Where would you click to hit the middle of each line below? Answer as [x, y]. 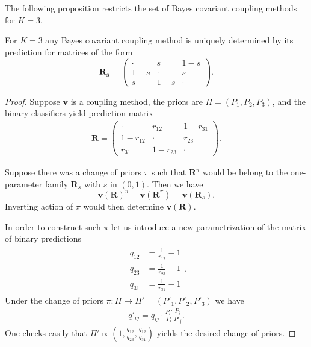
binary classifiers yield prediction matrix [79, 113]
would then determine [123, 206]
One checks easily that [46, 332]
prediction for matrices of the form [69, 52]
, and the [289, 101]
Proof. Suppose [32, 101]
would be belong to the [245, 172]
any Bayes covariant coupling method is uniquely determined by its [169, 40]
